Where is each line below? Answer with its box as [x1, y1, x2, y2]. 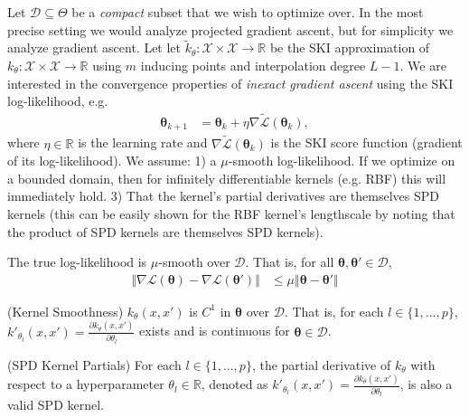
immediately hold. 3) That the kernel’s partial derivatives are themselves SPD [7, 186, 440, 205]
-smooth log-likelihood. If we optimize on [228, 151, 455, 170]
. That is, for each [284, 301, 384, 320]
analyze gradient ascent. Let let [7, 38, 182, 57]
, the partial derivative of [251, 355, 391, 374]
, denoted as [201, 374, 268, 393]
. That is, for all [245, 252, 334, 271]
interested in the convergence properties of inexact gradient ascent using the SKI [7, 73, 454, 92]
